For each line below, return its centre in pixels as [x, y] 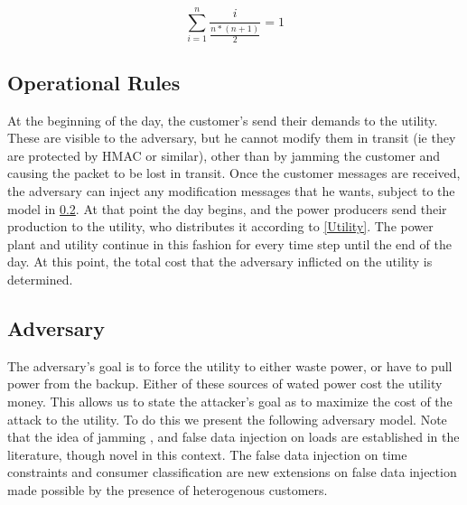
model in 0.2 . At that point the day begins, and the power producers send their [227, 208]
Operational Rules [94, 82]
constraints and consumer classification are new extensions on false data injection [232, 472]
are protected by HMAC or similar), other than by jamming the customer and [224, 155]
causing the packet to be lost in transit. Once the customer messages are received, [234, 173]
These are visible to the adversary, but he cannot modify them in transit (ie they [232, 138]
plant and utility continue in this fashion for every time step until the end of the [229, 243]
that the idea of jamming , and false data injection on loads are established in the [233, 437]
